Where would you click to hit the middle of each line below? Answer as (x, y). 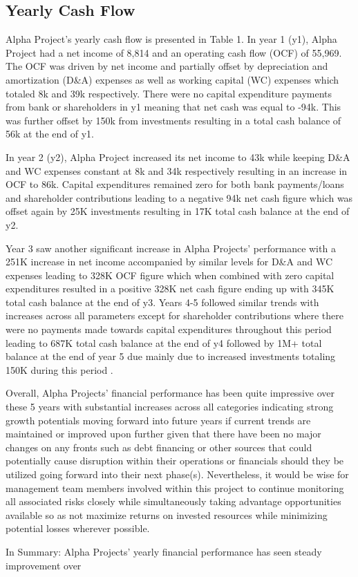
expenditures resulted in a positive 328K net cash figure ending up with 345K (170, 288)
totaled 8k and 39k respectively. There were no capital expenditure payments (169, 93)
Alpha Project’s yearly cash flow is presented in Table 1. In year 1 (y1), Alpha (171, 39)
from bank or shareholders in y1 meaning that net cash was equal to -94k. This (173, 107)
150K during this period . (59, 369)
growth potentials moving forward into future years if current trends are (158, 420)
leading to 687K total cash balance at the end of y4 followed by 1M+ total (164, 342)
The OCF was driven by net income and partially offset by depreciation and (167, 66)
